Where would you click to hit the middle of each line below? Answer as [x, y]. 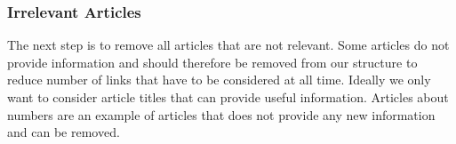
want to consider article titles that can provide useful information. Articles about [228, 97]
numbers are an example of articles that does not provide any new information [221, 114]
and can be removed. [64, 132]
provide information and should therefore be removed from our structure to [212, 62]
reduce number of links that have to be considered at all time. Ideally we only [219, 80]
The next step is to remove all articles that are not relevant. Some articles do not [228, 45]
